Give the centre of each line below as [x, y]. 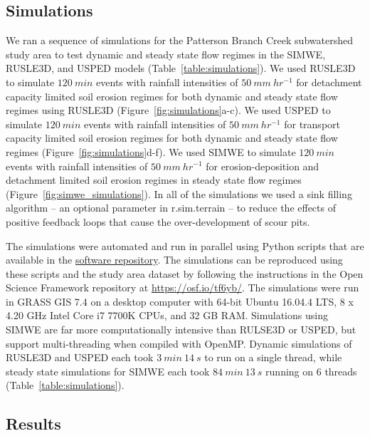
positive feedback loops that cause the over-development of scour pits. [158, 221]
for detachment [329, 82]
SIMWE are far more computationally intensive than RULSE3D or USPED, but [181, 329]
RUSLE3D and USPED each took [80, 357]
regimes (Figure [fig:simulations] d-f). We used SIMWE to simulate [151, 151]
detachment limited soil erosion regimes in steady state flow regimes [154, 180]
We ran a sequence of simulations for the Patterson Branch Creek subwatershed [179, 40]
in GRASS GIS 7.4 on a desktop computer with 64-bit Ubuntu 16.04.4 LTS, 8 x [180, 301]
